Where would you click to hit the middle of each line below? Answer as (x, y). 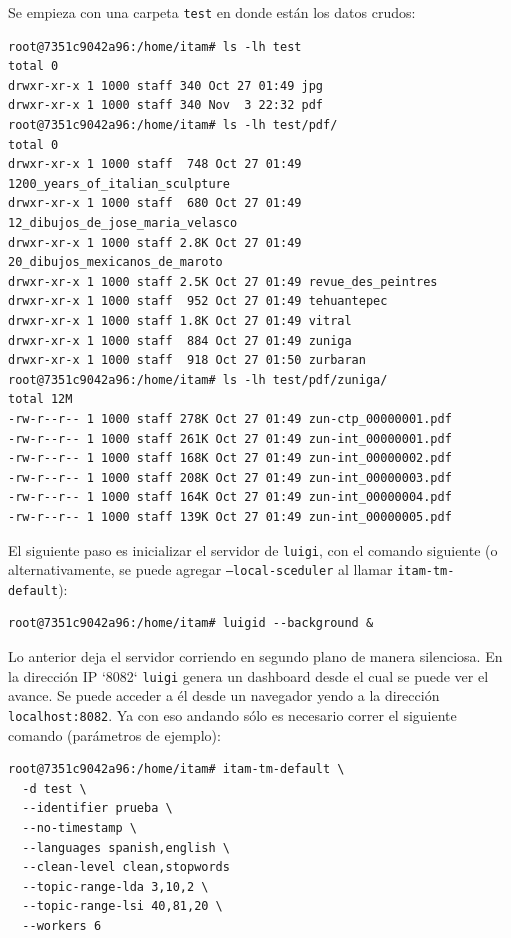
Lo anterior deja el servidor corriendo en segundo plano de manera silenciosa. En (255, 656)
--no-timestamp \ (79, 827)
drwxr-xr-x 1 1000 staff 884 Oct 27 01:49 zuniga (180, 340)
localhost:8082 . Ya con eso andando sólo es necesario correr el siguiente (232, 714)
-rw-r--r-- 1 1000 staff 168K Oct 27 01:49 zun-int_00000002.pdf (230, 458)
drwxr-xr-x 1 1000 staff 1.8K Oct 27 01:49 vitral (180, 320)
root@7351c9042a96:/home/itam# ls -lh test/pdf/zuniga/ (198, 379)
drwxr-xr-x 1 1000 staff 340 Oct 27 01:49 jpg (165, 85)
